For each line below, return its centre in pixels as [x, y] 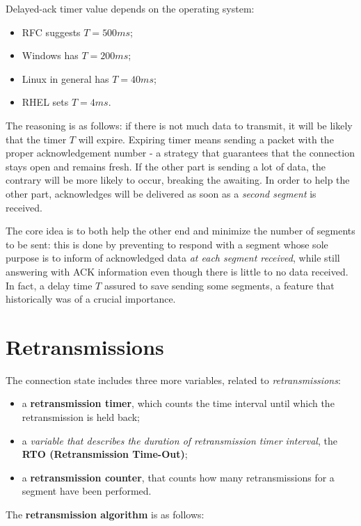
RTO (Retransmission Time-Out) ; [105, 454]
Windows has [50, 55]
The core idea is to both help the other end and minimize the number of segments [180, 231]
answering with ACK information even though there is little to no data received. [177, 271]
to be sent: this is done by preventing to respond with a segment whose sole [167, 244]
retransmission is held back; [81, 417]
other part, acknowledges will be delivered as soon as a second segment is [161, 193]
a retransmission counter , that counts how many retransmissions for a [178, 477]
